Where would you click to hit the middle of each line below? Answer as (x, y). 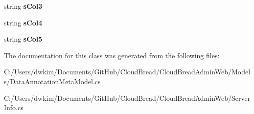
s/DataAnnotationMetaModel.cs (52, 81)
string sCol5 (23, 39)
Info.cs (14, 107)
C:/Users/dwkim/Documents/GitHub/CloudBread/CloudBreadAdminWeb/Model (127, 72)
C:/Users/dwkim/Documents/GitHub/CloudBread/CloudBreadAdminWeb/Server (127, 98)
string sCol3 (23, 6)
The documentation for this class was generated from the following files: (112, 55)
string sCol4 (23, 22)
